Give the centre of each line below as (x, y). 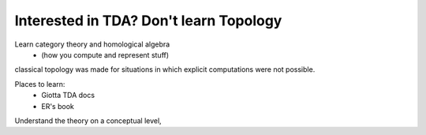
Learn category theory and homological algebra (92, 44)
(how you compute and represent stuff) (105, 54)
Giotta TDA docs (68, 96)
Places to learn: (40, 84)
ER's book (58, 106)
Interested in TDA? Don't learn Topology (148, 21)
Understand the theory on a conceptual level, (88, 120)
